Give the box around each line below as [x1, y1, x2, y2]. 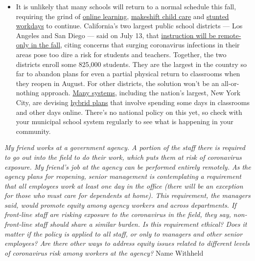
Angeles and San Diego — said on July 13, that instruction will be [16, 30, 216, 40]
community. [16, 126, 51, 136]
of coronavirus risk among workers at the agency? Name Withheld [4, 247, 204, 258]
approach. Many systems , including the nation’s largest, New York [41, 87, 241, 98]
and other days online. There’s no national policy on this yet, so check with [16, 107, 242, 117]
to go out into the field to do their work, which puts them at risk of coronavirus [4, 152, 242, 162]
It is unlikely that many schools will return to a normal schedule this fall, [16, 1, 236, 11]
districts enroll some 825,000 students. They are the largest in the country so [16, 59, 247, 69]
